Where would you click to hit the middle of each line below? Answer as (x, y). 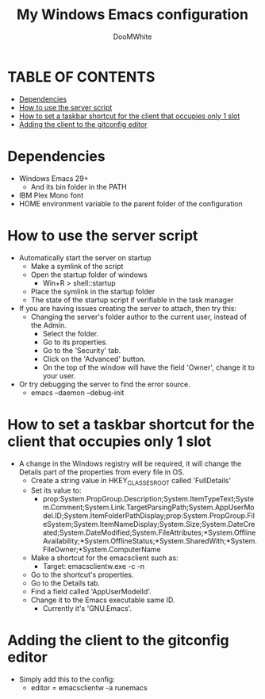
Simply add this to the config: (67, 679)
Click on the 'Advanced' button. (94, 359)
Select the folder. (71, 333)
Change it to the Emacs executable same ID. (103, 600)
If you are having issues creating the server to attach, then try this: (128, 308)
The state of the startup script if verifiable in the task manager (132, 300)
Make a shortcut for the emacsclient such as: (105, 558)
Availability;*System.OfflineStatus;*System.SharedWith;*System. (150, 541)
